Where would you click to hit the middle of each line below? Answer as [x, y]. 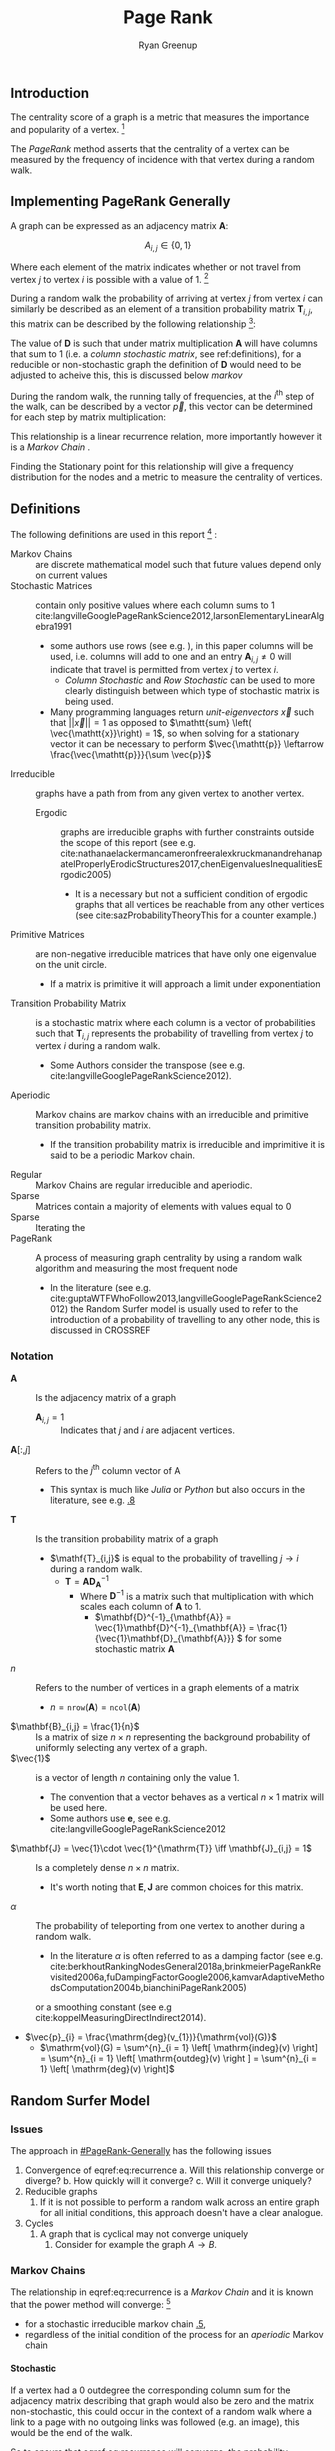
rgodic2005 [84, 874]
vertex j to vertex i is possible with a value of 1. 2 [109, 278]
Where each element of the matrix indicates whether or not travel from [156, 267]
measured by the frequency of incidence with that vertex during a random [162, 160]
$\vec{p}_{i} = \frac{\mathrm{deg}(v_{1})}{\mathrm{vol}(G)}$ [150, 2037]
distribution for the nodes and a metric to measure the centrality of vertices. [166, 477]
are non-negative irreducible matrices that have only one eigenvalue [176, 953]
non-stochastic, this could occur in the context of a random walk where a [161, 2412]
